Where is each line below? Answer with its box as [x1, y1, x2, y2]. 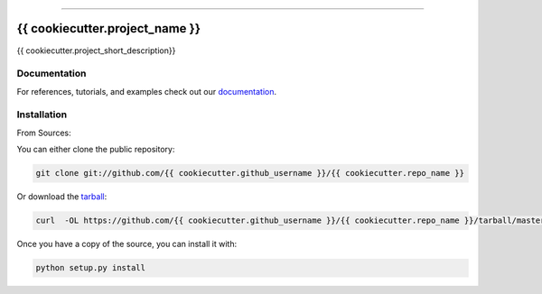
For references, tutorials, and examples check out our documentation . [16, 86, 277, 96]
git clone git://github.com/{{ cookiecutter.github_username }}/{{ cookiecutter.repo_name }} [35, 168, 465, 179]
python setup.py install [35, 262, 146, 273]
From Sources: [16, 127, 71, 138]
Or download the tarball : [16, 191, 107, 202]
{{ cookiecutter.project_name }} [16, 21, 201, 36]
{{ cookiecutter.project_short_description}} [16, 45, 176, 56]
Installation [16, 108, 68, 121]
